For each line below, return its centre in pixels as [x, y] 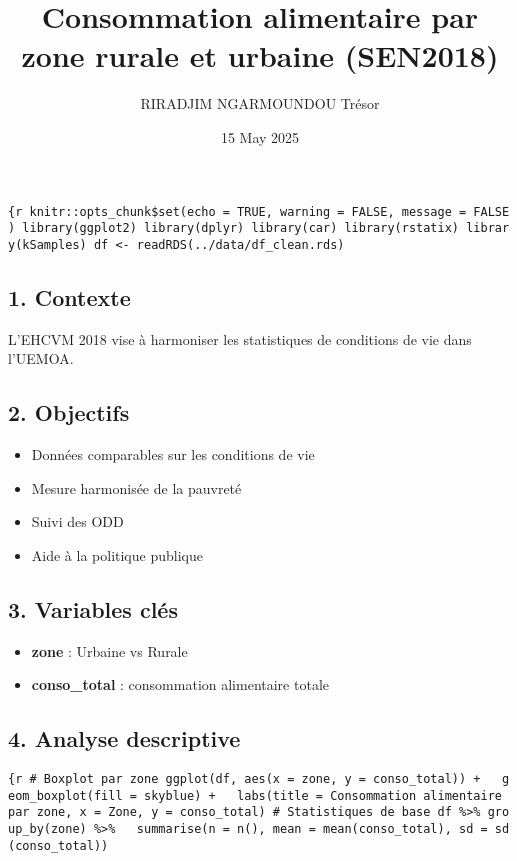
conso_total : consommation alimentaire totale [180, 684]
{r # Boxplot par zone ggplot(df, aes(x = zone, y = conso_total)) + [244, 779]
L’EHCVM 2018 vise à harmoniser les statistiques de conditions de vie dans [240, 338]
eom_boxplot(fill [65, 795]
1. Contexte [69, 296]
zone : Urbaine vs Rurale [109, 650]
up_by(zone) [47, 829]
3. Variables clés [93, 608]
